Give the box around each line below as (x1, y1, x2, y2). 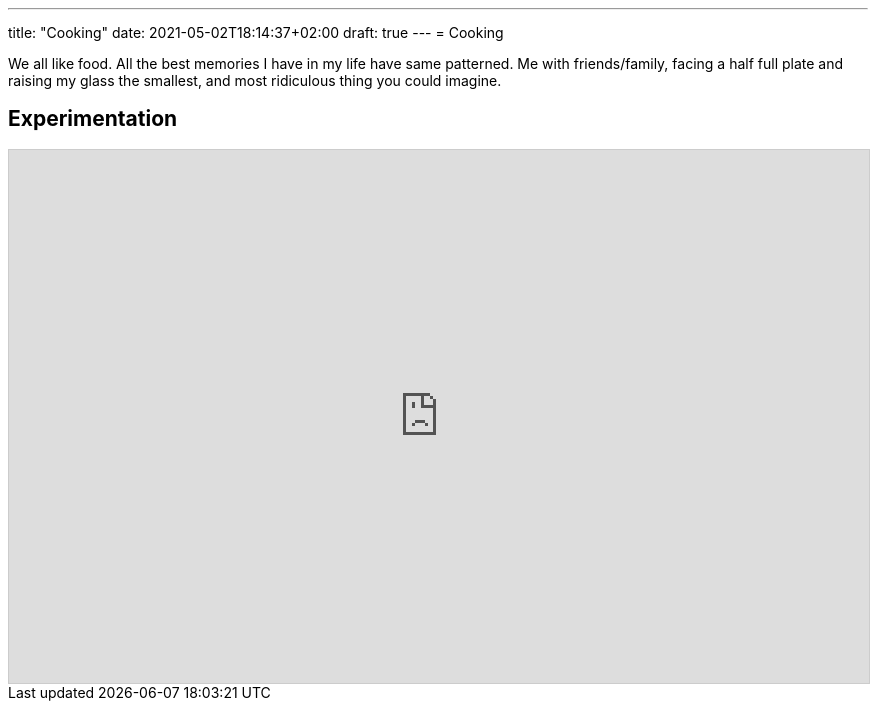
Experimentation (8, 106, 178, 132)
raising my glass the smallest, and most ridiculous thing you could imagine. (8, 72, 502, 89)
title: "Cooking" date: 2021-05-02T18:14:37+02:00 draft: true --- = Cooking (8, 24, 504, 41)
